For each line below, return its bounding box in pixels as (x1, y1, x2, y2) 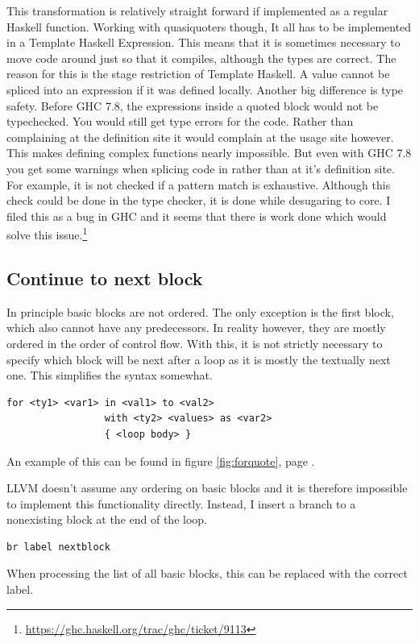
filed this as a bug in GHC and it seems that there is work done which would (6, 207, 387, 224)
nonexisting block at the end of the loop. (6, 511, 207, 528)
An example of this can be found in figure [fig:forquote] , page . (6, 452, 315, 469)
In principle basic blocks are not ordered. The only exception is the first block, (6, 303, 394, 320)
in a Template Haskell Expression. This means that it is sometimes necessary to (6, 34, 400, 51)
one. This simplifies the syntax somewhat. (6, 367, 213, 384)
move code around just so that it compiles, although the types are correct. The (6, 49, 396, 66)
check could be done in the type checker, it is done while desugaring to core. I (6, 192, 391, 209)
